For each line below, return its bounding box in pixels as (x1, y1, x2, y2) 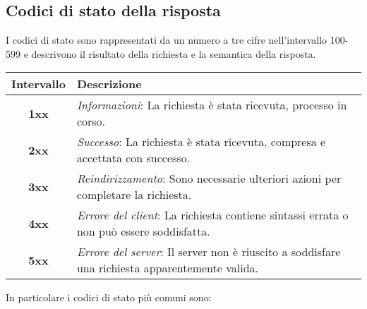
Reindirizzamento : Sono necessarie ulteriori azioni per (76, 170, 342, 187)
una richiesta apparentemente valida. (76, 260, 258, 277)
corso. (76, 113, 106, 130)
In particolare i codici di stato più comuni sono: (6, 290, 212, 305)
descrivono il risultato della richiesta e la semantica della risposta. (31, 46, 316, 61)
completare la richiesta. (76, 186, 192, 203)
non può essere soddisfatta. (76, 223, 210, 240)
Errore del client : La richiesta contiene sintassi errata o (76, 207, 349, 224)
